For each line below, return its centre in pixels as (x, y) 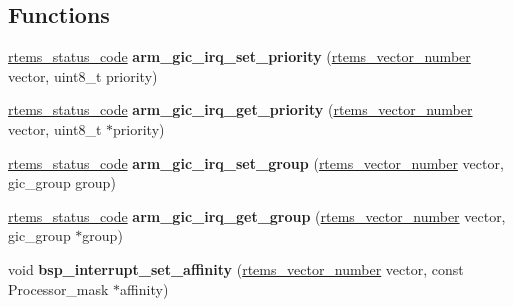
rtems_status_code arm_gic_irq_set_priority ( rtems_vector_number (239, 56)
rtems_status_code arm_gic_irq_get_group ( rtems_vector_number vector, (257, 215)
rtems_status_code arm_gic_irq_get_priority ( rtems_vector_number (240, 109)
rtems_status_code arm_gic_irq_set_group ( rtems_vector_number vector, (256, 162)
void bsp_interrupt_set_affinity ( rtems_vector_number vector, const (236, 268)
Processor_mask (58, 288)
